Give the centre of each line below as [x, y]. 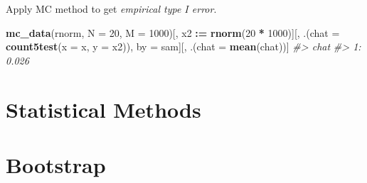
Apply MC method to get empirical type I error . [111, 9]
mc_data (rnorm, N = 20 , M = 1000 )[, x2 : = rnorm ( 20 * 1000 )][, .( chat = [173, 32]
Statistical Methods [103, 109]
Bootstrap [56, 164]
